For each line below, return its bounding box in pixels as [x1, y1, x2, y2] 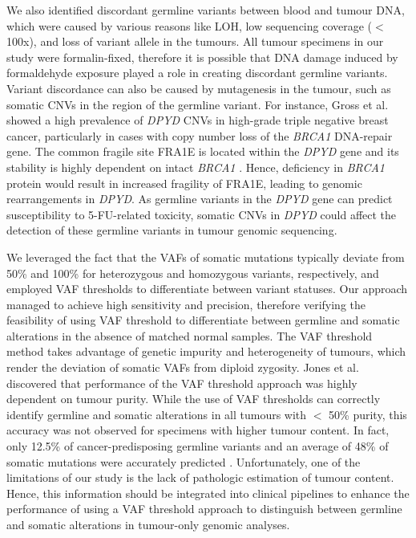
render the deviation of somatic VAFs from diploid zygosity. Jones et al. [6, 359, 359, 376]
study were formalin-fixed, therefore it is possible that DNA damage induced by [6, 48, 398, 65]
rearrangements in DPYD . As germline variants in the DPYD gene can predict [6, 190, 393, 207]
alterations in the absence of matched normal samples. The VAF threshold [6, 327, 373, 344]
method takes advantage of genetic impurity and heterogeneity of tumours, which [6, 343, 406, 360]
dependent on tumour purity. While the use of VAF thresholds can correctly [6, 390, 381, 407]
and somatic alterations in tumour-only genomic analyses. [6, 516, 290, 532]
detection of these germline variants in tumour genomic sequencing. [6, 222, 337, 238]
